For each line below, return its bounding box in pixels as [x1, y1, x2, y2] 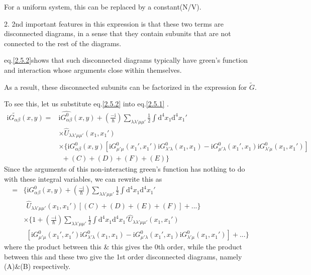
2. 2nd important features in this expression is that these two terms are [4, 18, 224, 29]
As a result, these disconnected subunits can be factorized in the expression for [4, 81, 247, 92]
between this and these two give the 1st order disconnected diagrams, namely [4, 251, 242, 261]
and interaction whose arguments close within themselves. [4, 64, 182, 75]
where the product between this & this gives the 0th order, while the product [4, 241, 242, 252]
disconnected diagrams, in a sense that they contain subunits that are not [4, 28, 231, 39]
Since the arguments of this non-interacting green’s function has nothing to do [4, 164, 245, 174]
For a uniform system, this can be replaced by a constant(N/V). [4, 2, 201, 12]
